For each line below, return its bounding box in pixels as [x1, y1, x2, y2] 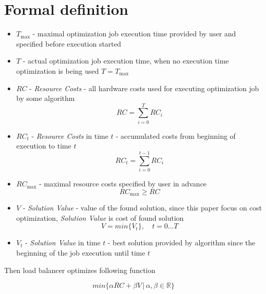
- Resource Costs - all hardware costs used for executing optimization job [29, 82, 259, 93]
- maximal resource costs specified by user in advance [39, 178, 207, 189]
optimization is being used [16, 65, 99, 76]
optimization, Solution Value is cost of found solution [16, 212, 184, 223]
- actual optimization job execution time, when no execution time [23, 55, 229, 66]
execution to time [16, 140, 71, 151]
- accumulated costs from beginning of [116, 130, 236, 141]
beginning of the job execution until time [16, 247, 145, 258]
